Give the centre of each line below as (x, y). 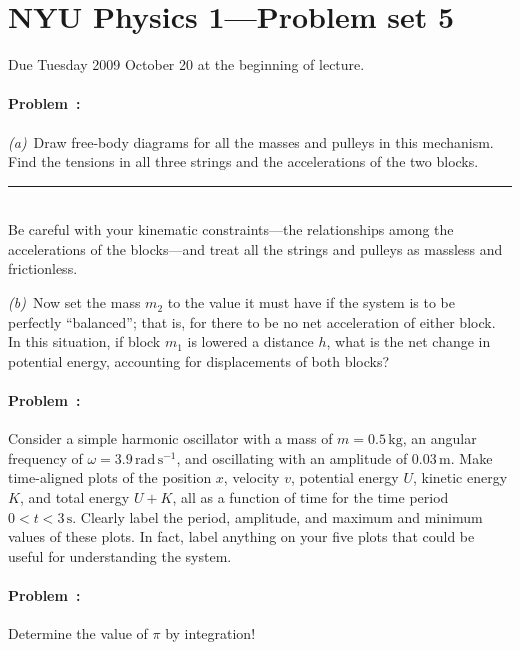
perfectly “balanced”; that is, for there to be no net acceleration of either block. (252, 321)
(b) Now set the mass (74, 302)
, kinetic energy (460, 477)
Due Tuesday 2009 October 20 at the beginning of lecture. (186, 64)
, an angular (439, 438)
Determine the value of (78, 633)
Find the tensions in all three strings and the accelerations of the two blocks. (243, 161)
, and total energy (74, 497)
